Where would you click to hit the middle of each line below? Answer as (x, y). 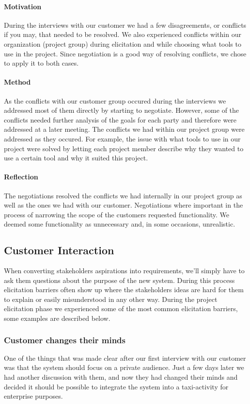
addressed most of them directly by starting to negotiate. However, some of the (122, 110)
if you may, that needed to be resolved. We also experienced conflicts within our (123, 34)
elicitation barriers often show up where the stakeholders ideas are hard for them (124, 290)
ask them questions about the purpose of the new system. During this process (119, 280)
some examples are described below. (57, 318)
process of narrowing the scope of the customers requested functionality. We (117, 214)
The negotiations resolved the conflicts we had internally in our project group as (123, 195)
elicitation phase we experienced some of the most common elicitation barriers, (121, 308)
